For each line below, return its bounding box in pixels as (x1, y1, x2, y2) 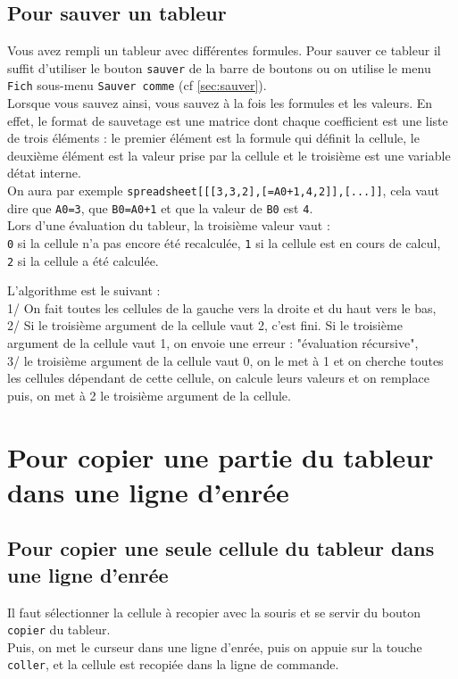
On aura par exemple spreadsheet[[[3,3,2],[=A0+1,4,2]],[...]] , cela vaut (7, 181, 439, 200)
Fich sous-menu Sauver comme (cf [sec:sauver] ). (7, 76, 267, 95)
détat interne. (7, 163, 81, 182)
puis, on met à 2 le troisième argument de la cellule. (7, 385, 291, 404)
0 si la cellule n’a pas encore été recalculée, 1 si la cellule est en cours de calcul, (7, 233, 441, 252)
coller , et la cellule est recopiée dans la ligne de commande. (7, 655, 339, 674)
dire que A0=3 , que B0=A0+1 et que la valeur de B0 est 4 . (7, 198, 313, 217)
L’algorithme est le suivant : (7, 281, 161, 300)
